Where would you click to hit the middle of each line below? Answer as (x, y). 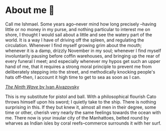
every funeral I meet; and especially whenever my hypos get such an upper (83, 61)
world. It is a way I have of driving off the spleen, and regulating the (74, 40)
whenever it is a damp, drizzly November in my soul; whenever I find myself (83, 50)
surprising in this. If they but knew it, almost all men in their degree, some (81, 107)
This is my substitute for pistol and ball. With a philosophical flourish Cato (81, 96)
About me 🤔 (30, 10)
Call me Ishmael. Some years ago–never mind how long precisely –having (81, 24)
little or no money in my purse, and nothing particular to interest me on (78, 29)
